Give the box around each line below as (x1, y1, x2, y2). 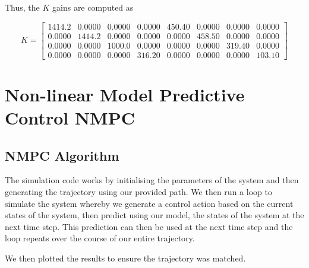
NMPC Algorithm (5, 146, 119, 164)
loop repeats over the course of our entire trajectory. (5, 232, 195, 244)
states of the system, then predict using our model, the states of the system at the (5, 209, 304, 221)
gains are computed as (52, 1, 134, 13)
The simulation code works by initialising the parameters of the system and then (5, 174, 299, 186)
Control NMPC (5, 106, 135, 130)
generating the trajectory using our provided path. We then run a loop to (5, 186, 272, 198)
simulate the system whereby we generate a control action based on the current (5, 197, 294, 209)
